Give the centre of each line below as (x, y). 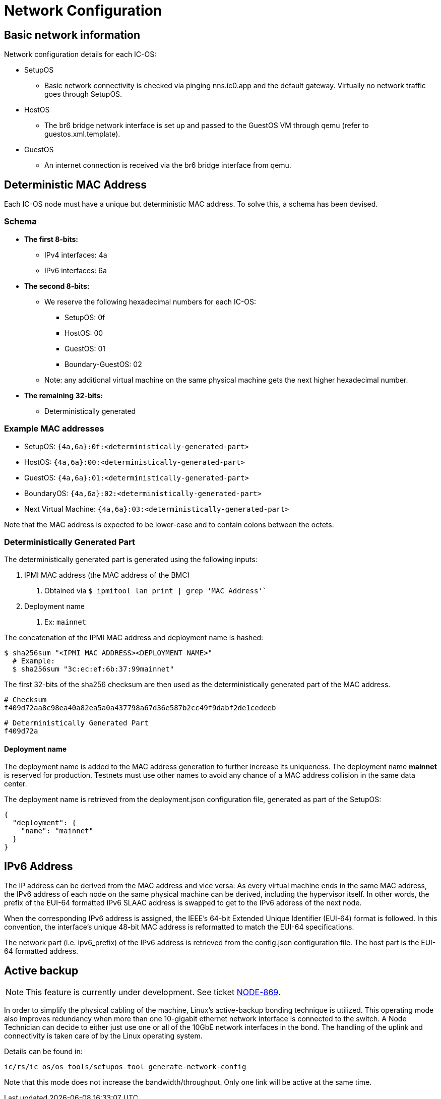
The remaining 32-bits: (64, 395)
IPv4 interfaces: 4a (76, 255)
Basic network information (72, 35)
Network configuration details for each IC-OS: (80, 54)
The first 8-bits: (51, 239)
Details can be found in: (43, 1052)
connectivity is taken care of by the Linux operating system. (103, 1036)
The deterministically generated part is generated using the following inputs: (131, 560)
